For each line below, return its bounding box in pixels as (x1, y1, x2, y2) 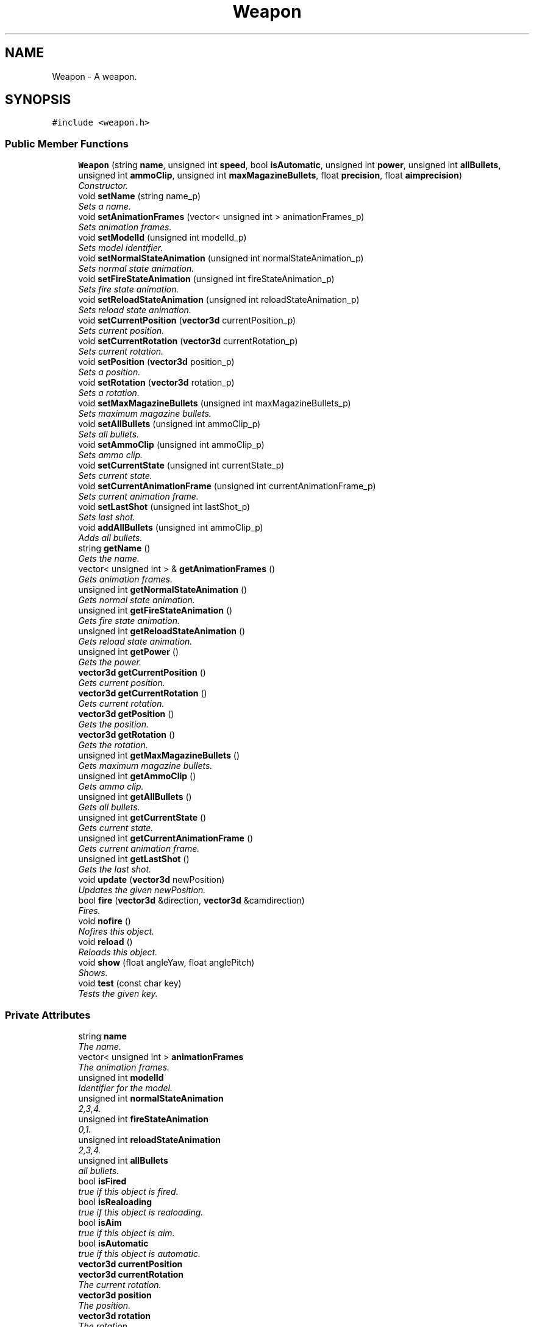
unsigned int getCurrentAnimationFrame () (78, 833, 254, 844)
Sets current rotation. (78, 346, 164, 357)
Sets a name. (78, 201, 131, 212)
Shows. (78, 968, 108, 978)
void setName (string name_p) (78, 191, 201, 202)
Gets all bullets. (78, 802, 140, 813)
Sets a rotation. (78, 387, 140, 398)
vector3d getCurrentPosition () (78, 667, 206, 678)
